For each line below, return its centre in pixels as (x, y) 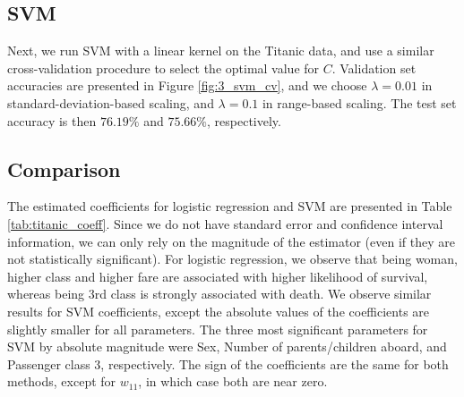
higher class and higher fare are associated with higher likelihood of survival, (218, 276)
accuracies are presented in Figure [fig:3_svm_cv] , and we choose (187, 85)
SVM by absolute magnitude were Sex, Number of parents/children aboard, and (227, 346)
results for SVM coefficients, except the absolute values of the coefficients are (219, 311)
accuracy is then (52, 120)
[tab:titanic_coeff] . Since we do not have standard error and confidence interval (225, 223)
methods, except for (62, 381)
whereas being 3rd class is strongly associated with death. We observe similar (219, 294)
